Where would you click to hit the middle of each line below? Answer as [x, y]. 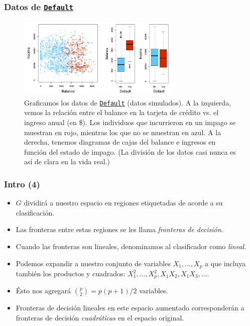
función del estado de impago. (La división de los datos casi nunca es [130, 151]
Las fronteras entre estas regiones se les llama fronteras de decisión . [119, 229]
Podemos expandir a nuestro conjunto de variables [93, 263]
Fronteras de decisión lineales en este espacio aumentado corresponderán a [130, 308]
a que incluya [225, 263]
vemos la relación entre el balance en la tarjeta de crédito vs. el [121, 112]
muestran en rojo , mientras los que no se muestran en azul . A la [123, 132]
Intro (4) [22, 184]
